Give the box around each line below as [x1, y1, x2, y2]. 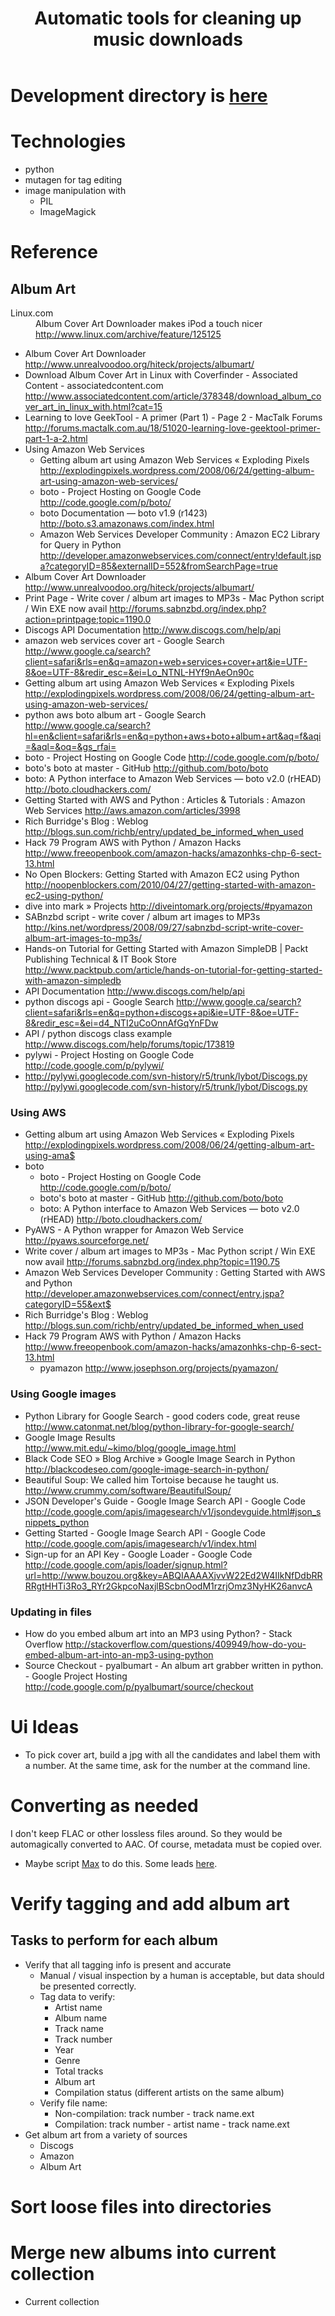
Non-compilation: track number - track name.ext [54, 2107, 255, 2119]
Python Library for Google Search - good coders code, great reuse [24, 1410, 301, 1422]
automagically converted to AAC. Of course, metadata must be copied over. [10, 1838, 323, 1850]
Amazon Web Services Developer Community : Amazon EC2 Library [39, 528, 321, 541]
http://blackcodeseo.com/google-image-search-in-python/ [24, 1463, 269, 1475]
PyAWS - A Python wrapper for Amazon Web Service [24, 1224, 244, 1236]
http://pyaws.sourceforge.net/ [24, 1235, 150, 1247]
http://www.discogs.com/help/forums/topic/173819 [24, 1038, 235, 1051]
